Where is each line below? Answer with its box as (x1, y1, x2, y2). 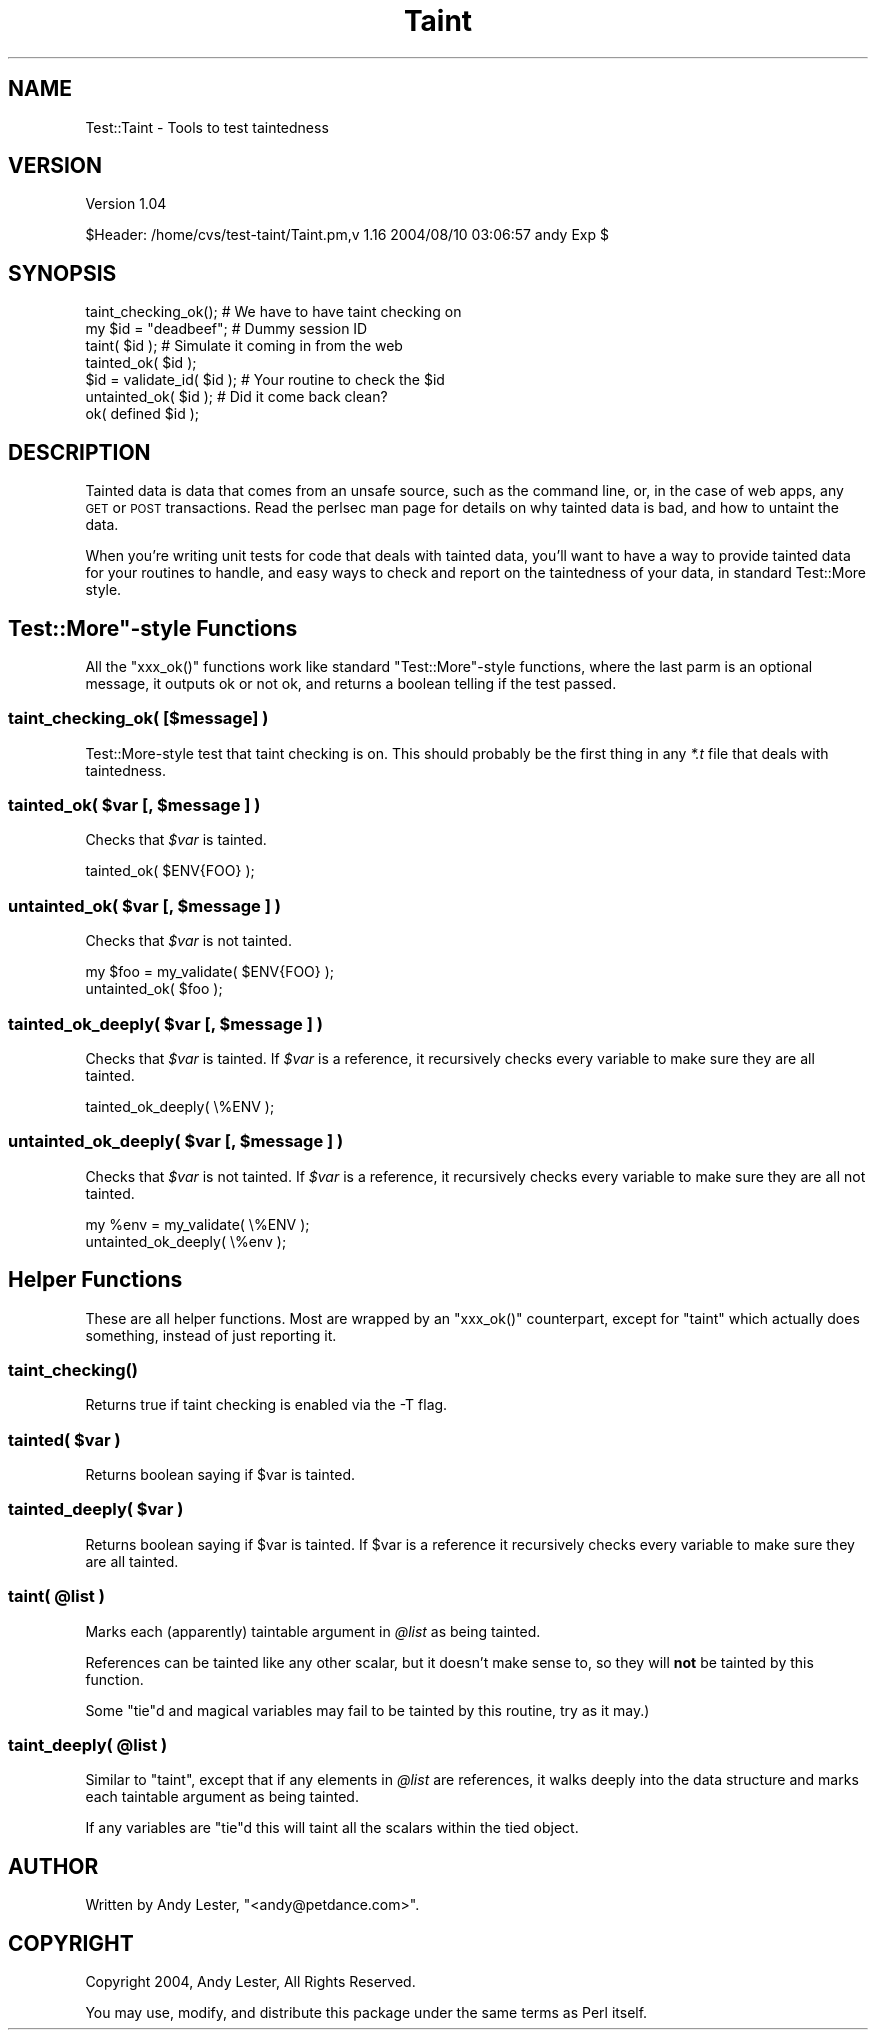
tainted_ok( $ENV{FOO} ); (85, 862, 255, 880)
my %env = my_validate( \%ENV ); (85, 1215, 310, 1233)
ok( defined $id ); (85, 405, 199, 423)
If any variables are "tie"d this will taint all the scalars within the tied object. (85, 1819, 579, 1837)
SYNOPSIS (8, 260, 117, 286)
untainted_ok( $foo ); (85, 980, 223, 998)
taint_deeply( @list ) (8, 1734, 168, 1755)
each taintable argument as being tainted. (85, 1788, 359, 1806)
